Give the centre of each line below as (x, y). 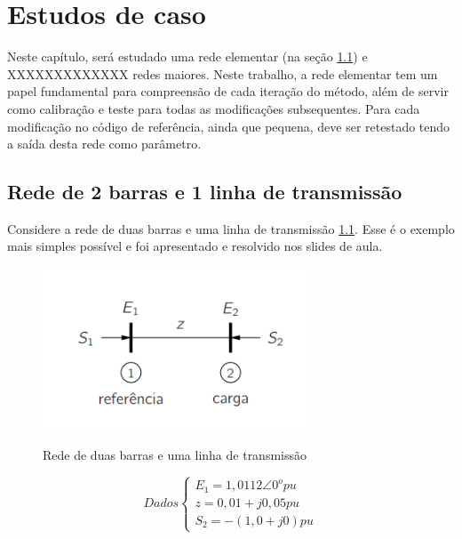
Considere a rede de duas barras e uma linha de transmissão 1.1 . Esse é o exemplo (231, 228)
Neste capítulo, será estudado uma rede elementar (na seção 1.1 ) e (187, 56)
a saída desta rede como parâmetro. (104, 144)
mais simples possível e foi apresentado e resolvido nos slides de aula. (195, 246)
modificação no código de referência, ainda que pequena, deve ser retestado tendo (229, 126)
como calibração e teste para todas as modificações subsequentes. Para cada (214, 108)
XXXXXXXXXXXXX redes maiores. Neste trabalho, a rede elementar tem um (223, 73)
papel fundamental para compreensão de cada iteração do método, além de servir (228, 91)
